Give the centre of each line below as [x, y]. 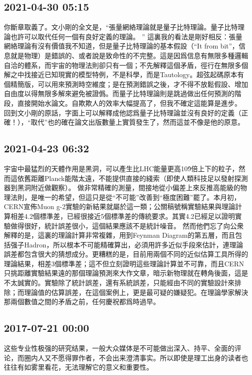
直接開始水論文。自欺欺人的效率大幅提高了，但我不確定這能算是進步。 [129, 103]
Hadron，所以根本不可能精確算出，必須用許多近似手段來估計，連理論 [134, 244]
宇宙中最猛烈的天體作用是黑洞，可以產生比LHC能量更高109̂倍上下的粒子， [121, 168]
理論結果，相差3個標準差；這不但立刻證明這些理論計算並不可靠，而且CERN [124, 263]
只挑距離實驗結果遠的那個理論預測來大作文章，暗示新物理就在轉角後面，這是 [126, 273]
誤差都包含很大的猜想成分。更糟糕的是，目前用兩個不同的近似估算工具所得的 [126, 254]
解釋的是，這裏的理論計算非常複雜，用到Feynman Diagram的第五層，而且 [120, 235]
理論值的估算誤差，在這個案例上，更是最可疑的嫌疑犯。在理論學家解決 [136, 292]
